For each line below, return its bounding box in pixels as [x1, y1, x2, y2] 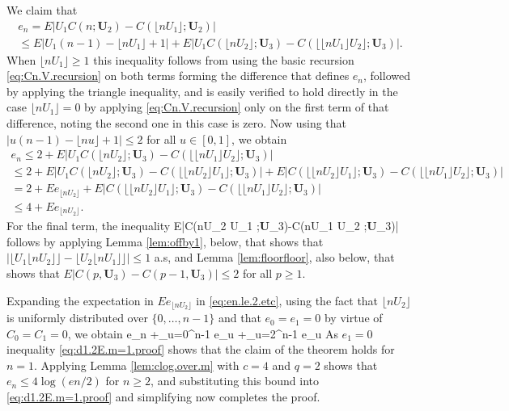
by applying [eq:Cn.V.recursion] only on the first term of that [84, 99, 389, 115]
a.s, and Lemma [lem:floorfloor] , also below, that [154, 249, 395, 266]
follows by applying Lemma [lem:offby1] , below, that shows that [6, 233, 324, 250]
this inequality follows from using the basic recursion [93, 51, 354, 68]
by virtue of [324, 309, 383, 326]
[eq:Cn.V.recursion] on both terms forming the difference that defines [6, 67, 350, 84]
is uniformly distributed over [6, 309, 148, 326]
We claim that [6, 2, 78, 18]
